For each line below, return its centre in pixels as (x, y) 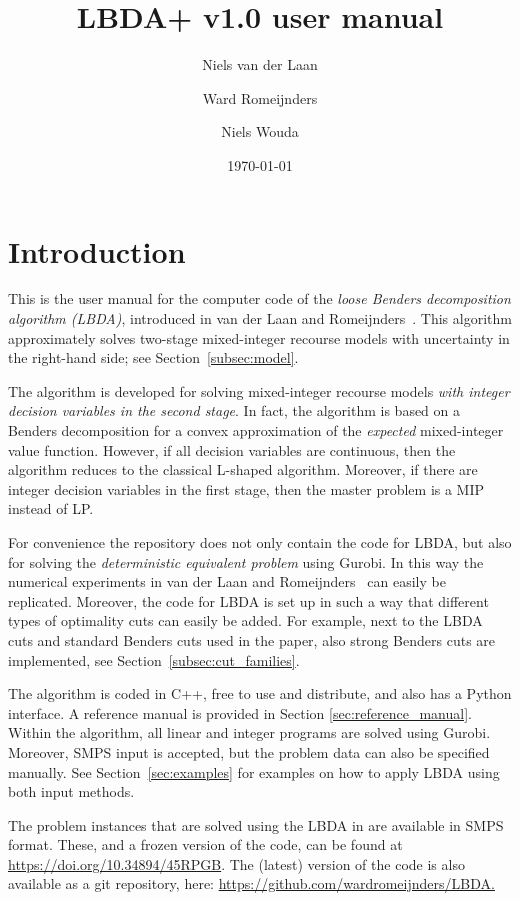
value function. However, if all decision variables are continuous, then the (232, 449)
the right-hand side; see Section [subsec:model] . (153, 357)
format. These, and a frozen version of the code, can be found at (205, 844)
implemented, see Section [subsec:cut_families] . (154, 659)
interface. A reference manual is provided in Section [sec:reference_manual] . (240, 712)
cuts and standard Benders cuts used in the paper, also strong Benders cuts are (252, 639)
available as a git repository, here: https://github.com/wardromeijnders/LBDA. (251, 883)
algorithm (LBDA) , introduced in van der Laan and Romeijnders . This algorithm (260, 318)
